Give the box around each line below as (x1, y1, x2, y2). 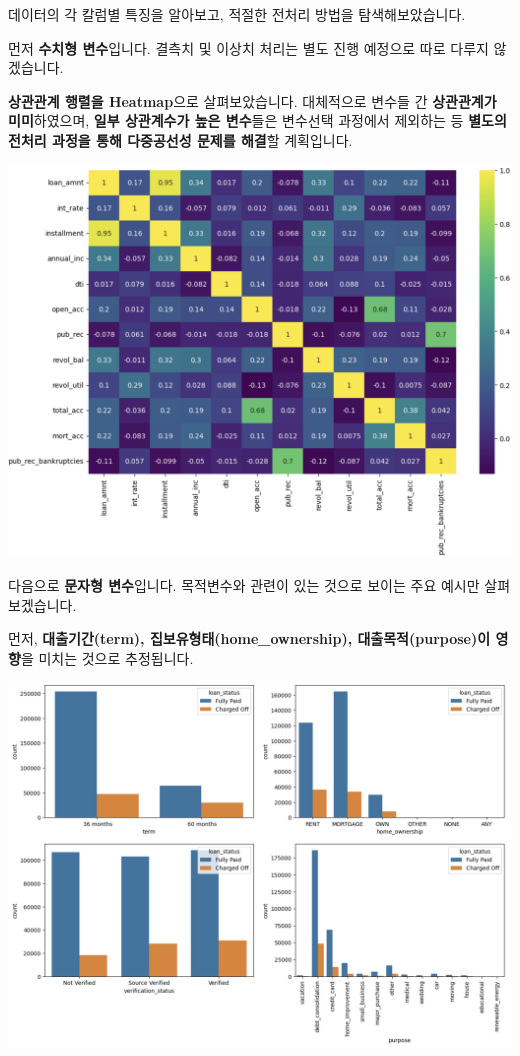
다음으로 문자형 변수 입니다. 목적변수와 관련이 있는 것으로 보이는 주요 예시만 (8, 574, 480, 595)
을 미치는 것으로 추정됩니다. (20, 647, 194, 668)
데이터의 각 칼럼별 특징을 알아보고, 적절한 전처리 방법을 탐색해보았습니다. (8, 4, 466, 24)
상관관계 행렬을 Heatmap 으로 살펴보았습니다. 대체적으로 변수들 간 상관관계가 (8, 90, 497, 111)
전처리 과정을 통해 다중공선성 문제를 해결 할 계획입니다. (8, 129, 353, 150)
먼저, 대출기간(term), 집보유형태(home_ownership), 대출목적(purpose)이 (8, 628, 491, 649)
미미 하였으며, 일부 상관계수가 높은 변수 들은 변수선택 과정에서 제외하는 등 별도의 (8, 110, 507, 131)
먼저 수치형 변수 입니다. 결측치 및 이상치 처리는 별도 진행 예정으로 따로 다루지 (8, 37, 489, 58)
